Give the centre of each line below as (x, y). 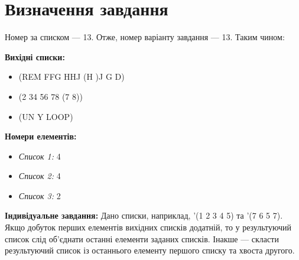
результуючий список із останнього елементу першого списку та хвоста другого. (150, 250)
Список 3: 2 (40, 195)
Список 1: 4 (40, 156)
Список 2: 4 (40, 176)
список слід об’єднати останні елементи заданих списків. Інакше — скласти (142, 238)
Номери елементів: (41, 136)
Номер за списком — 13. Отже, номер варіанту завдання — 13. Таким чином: (145, 37)
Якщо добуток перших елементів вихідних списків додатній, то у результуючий (148, 227)
